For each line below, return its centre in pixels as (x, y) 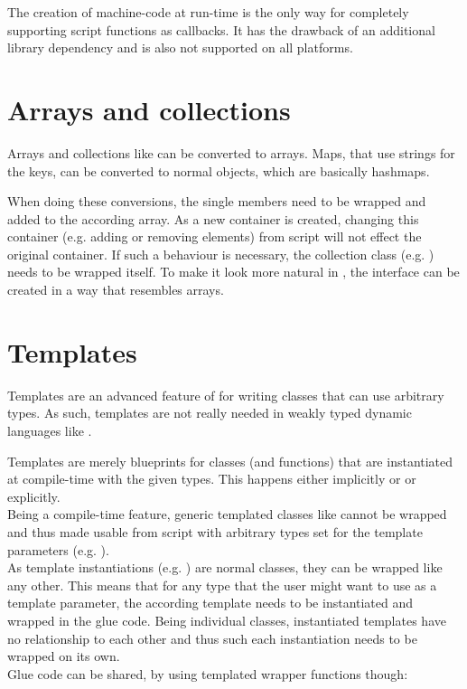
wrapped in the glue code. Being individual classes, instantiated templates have (227, 620)
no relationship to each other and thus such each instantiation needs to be (212, 638)
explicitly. (34, 496)
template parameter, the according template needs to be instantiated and (210, 603)
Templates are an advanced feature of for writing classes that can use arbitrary (226, 395)
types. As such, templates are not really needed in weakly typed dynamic (210, 413)
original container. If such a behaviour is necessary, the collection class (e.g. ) (221, 254)
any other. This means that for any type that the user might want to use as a (222, 585)
